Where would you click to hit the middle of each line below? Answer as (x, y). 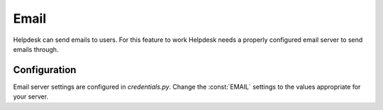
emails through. (36, 49)
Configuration (45, 70)
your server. (31, 97)
